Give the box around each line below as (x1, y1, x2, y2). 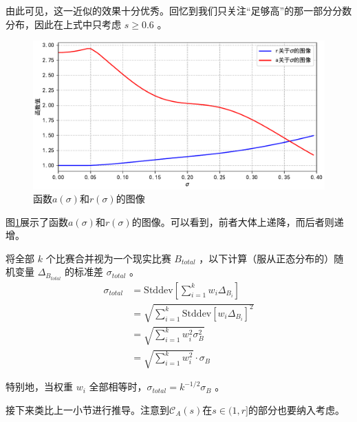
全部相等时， (89, 379, 147, 394)
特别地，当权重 (6, 379, 73, 394)
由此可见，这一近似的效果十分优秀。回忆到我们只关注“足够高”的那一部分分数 (6, 3, 352, 17)
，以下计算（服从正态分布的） (199, 251, 334, 265)
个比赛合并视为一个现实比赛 (45, 251, 171, 265)
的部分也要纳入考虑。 (248, 402, 345, 416)
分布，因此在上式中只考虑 (6, 17, 121, 31)
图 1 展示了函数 (6, 214, 68, 229)
